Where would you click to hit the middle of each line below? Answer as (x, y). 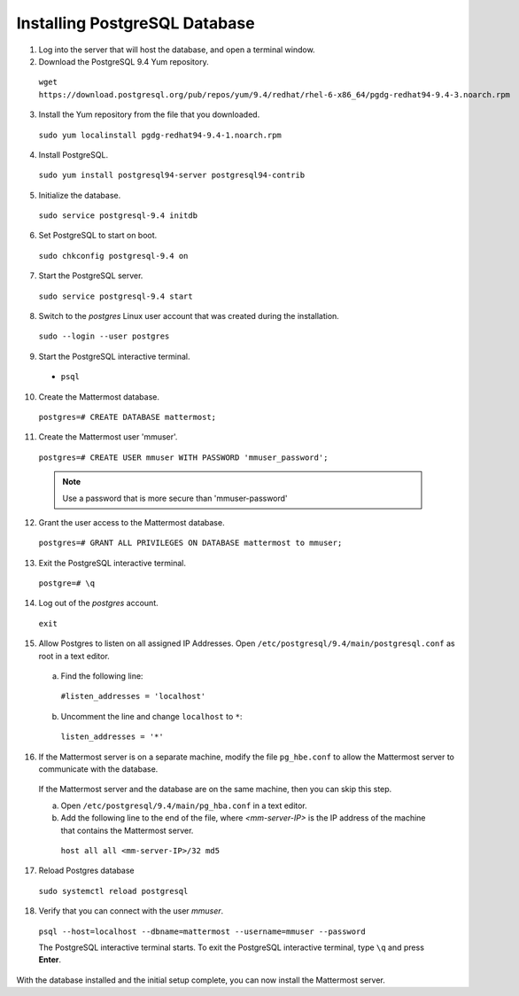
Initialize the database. (80, 195)
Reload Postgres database (86, 871)
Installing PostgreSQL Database (136, 23)
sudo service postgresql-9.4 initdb (118, 216)
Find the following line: (102, 676)
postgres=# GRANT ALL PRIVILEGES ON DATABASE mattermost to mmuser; (190, 543)
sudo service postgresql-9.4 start (116, 296)
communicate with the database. (98, 769)
